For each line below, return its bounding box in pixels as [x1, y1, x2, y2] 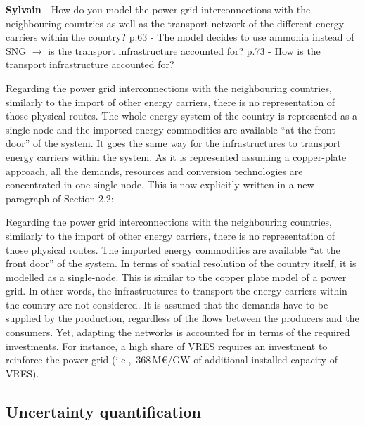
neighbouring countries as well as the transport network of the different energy [6, 15, 345, 30]
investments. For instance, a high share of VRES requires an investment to [6, 338, 328, 353]
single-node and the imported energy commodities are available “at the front [6, 122, 335, 136]
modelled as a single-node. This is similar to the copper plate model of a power [6, 269, 347, 284]
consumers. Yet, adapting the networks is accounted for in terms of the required [6, 325, 350, 340]
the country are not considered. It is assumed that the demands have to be [6, 297, 328, 311]
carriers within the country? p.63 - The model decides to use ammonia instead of [6, 30, 354, 44]
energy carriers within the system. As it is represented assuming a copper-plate [6, 149, 347, 164]
